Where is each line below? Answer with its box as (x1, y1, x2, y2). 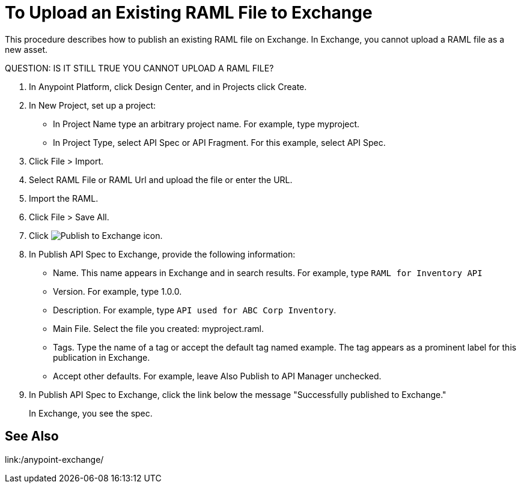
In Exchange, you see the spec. (29, 408, 153, 418)
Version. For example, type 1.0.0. (53, 286, 182, 297)
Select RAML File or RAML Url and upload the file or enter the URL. (29, 174, 293, 185)
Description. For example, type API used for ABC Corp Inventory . (53, 304, 337, 315)
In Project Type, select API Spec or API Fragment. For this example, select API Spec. (53, 137, 386, 148)
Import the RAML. (29, 193, 99, 203)
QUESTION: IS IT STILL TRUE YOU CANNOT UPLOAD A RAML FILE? (5, 62, 274, 73)
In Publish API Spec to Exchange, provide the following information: (29, 249, 296, 259)
